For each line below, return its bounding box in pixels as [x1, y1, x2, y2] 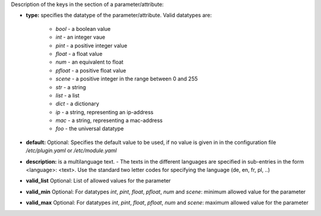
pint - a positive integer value [55, 42, 128, 49]
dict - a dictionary [55, 100, 99, 107]
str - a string [55, 83, 86, 90]
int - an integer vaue [55, 33, 105, 41]
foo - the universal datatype [55, 125, 124, 132]
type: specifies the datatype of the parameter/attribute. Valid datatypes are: [26, 12, 212, 19]
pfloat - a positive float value [55, 67, 127, 74]
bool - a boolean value [55, 25, 111, 32]
